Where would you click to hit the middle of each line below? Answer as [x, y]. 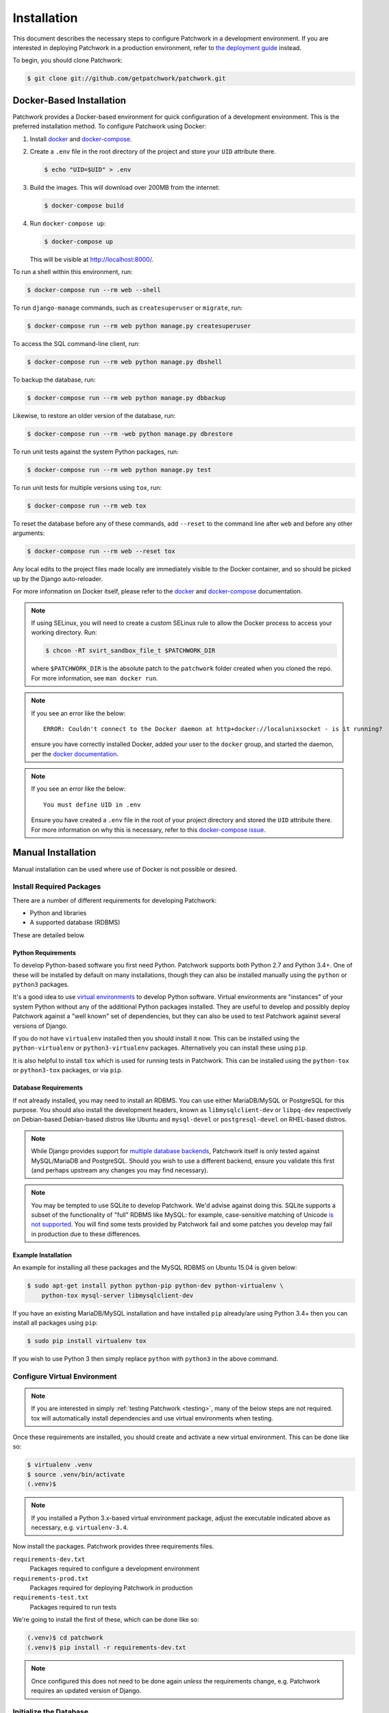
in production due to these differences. [86, 1234]
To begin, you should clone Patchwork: [68, 60]
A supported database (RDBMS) [75, 922]
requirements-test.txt [51, 1598]
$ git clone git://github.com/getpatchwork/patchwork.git [126, 78]
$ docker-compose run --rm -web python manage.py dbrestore [130, 434]
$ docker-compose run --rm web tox [87, 506]
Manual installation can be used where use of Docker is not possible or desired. [125, 869]
